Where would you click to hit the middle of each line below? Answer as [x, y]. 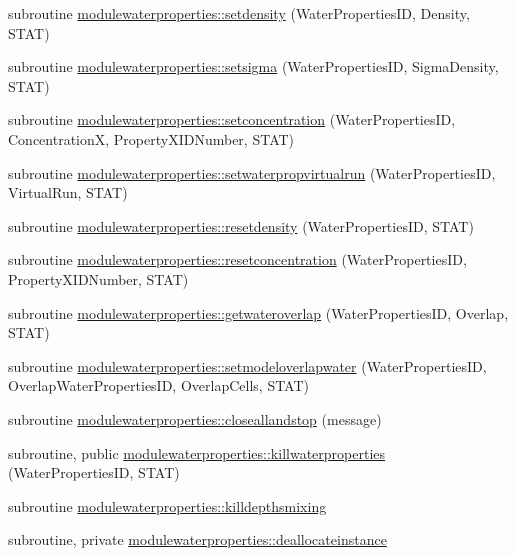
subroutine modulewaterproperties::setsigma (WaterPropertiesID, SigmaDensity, [253, 66]
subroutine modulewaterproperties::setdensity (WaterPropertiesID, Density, [239, 13]
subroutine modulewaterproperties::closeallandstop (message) [195, 418]
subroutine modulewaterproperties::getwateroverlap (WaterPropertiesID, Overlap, [258, 312]
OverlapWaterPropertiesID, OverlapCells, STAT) [158, 385]
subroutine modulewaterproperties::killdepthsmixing [167, 505]
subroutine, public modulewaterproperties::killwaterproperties [197, 452]
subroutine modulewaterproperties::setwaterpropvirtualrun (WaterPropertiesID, [252, 172]
